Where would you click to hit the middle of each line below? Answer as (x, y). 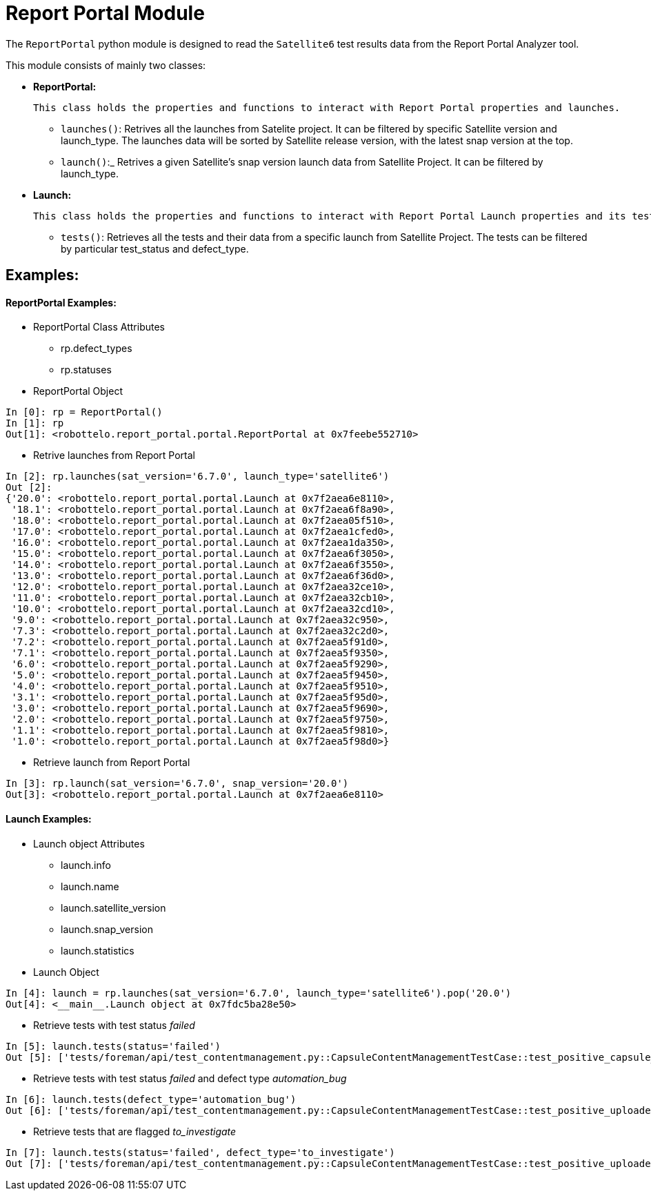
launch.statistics (98, 950)
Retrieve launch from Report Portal (112, 763)
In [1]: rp (35, 423)
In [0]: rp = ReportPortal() (84, 412)
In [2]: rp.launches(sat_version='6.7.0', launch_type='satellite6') (198, 477)
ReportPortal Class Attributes (99, 327)
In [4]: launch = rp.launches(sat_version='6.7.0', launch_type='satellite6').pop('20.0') (259, 993)
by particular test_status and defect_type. (155, 248)
